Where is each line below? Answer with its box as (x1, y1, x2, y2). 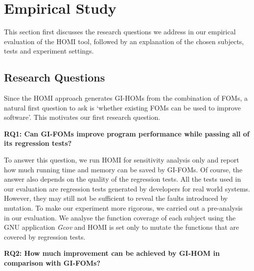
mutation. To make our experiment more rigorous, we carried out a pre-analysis (4, 203, 243, 213)
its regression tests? (4, 138, 72, 148)
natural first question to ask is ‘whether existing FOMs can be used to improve (4, 102, 241, 112)
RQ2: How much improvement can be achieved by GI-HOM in (4, 248, 220, 258)
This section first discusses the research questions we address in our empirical (4, 27, 236, 37)
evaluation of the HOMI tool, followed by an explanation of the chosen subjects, (4, 36, 244, 46)
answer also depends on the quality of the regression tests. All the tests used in (4, 174, 241, 184)
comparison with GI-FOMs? (4, 258, 101, 268)
